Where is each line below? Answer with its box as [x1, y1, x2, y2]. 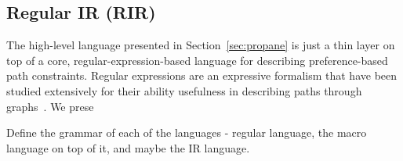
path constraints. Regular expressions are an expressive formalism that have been [6, 67, 398, 84]
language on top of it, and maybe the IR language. [6, 139, 250, 156]
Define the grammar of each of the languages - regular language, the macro [6, 124, 367, 141]
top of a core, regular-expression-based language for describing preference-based [6, 52, 388, 68]
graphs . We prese [6, 98, 94, 114]
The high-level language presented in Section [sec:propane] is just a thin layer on [6, 37, 395, 53]
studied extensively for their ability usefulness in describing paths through [6, 82, 362, 98]
